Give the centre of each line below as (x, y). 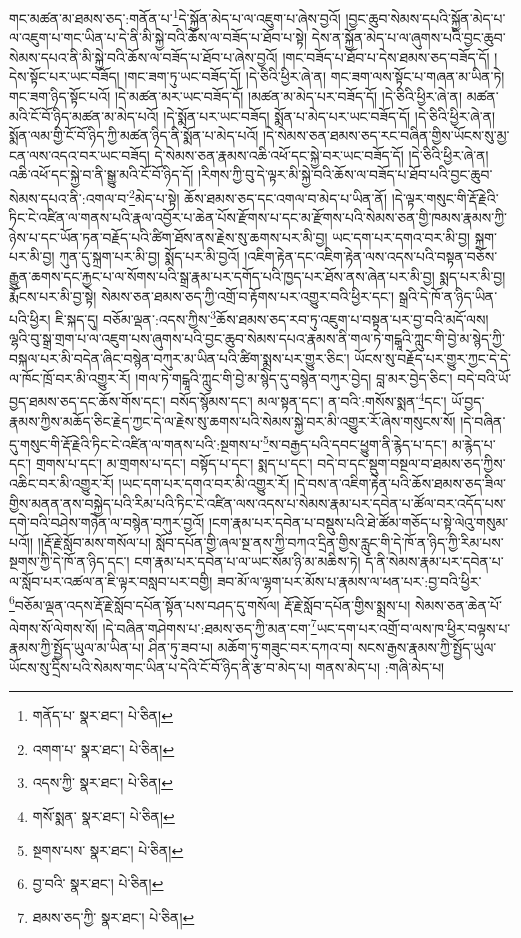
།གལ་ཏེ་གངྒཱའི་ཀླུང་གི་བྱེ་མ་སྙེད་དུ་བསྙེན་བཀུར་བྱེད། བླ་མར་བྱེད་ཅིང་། (294, 377)
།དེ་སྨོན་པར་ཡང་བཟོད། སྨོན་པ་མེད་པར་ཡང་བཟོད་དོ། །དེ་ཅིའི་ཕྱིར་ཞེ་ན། (329, 115)
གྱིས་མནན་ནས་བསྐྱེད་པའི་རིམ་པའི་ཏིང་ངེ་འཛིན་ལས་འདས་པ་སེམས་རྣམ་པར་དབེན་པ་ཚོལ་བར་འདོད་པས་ (258, 502)
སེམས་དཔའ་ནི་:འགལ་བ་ (69, 197)
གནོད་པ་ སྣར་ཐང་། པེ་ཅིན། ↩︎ (102, 715)
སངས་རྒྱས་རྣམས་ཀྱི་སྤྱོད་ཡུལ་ (427, 647)
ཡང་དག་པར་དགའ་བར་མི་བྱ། (401, 236)
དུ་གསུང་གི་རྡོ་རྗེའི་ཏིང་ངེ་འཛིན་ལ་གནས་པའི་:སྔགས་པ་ (136, 443)
